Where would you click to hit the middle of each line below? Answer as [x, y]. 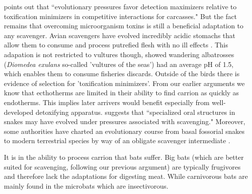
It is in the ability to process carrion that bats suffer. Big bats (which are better [124, 157]
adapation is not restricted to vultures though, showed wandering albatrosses [119, 54]
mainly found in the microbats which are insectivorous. [86, 185]
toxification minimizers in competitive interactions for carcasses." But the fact [120, 16]
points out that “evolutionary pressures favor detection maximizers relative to [120, 6]
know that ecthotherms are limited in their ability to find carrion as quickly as [122, 93]
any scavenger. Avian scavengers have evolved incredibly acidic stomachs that [120, 35]
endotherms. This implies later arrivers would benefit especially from [107, 102]
